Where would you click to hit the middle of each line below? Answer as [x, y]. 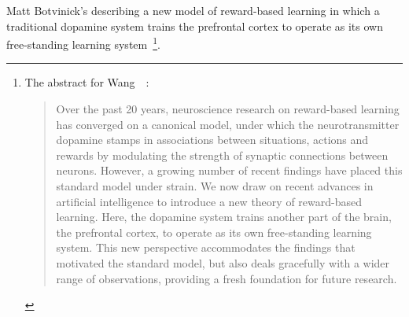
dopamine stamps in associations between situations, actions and [212, 140]
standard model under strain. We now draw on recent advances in [215, 186]
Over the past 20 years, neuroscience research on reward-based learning [228, 109]
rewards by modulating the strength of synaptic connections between [222, 155]
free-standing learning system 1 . [83, 43]
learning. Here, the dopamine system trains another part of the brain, [224, 217]
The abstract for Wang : [87, 82]
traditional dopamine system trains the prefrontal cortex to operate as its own [195, 26]
